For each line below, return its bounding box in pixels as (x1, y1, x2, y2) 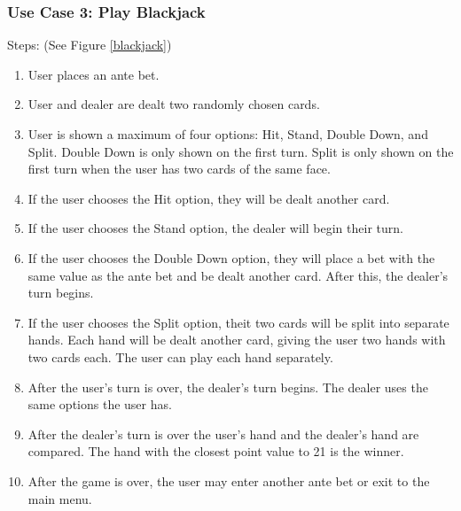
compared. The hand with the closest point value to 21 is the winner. (27, 442, 404, 461)
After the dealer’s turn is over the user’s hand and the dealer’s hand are (27, 424, 419, 443)
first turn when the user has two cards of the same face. (27, 159, 331, 178)
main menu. (27, 489, 92, 507)
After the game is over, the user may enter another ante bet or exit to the (27, 471, 430, 490)
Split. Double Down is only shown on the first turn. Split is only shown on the (27, 142, 454, 160)
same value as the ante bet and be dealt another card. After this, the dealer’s (27, 266, 449, 284)
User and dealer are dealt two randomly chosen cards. (27, 95, 320, 113)
